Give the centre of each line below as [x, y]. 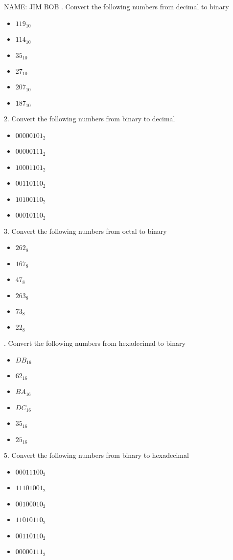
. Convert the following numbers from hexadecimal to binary [95, 343]
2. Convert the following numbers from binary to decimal [90, 119]
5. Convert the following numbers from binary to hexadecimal [96, 455]
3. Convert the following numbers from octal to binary [85, 231]
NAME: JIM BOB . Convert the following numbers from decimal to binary [116, 6]
